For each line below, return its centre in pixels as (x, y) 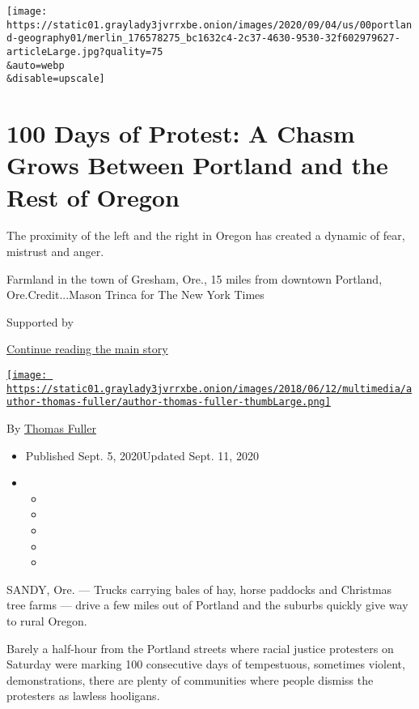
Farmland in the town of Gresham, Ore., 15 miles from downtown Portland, (195, 278)
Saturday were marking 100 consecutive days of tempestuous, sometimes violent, (206, 664)
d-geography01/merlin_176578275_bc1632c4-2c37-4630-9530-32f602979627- (203, 38)
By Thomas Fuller (51, 427)
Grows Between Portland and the (197, 165)
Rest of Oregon (93, 196)
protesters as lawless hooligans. (83, 696)
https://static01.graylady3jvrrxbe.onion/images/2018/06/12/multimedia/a (209, 389)
